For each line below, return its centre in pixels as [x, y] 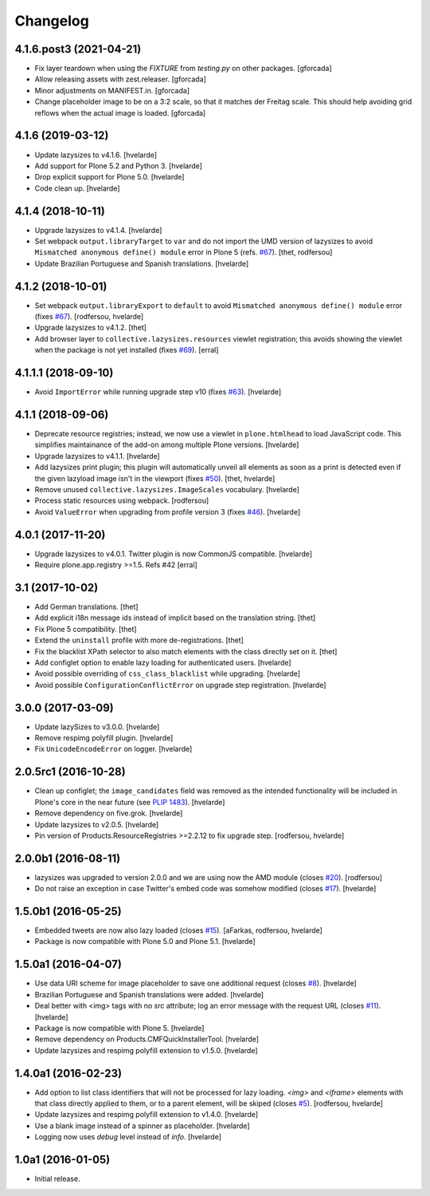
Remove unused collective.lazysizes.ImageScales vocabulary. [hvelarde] [167, 490]
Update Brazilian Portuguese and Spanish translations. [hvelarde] [142, 263]
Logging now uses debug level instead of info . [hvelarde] [128, 1137]
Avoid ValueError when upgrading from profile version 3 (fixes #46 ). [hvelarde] [168, 511]
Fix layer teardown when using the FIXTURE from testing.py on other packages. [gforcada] [183, 69]
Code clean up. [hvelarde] [77, 188]
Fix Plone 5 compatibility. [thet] [86, 629]
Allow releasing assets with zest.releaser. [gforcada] [121, 79]
